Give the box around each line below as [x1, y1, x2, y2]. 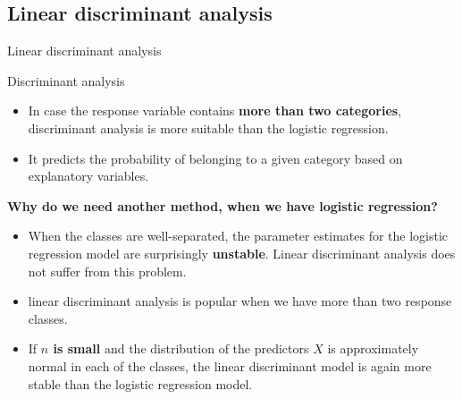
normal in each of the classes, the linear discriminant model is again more [28, 356, 432, 375]
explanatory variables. [28, 166, 149, 185]
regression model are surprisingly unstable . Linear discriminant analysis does [28, 243, 456, 262]
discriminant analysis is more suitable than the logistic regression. [28, 118, 389, 137]
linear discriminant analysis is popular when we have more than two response [28, 292, 452, 310]
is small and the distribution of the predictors [53, 339, 309, 358]
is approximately [327, 339, 419, 358]
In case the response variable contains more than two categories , [28, 101, 402, 120]
